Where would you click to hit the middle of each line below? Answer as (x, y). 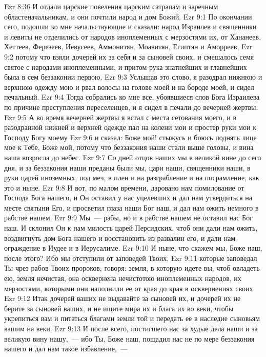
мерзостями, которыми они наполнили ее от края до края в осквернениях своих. (130, 288)
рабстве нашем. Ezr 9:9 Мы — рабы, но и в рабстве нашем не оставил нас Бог (128, 218)
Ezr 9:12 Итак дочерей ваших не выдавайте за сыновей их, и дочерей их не (122, 298)
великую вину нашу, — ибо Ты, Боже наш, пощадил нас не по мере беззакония (129, 338)
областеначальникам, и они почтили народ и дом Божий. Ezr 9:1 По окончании (128, 16)
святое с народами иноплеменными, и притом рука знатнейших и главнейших (126, 67)
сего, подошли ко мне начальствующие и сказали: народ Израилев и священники (130, 26)
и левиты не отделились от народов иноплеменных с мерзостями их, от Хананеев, (133, 36)
